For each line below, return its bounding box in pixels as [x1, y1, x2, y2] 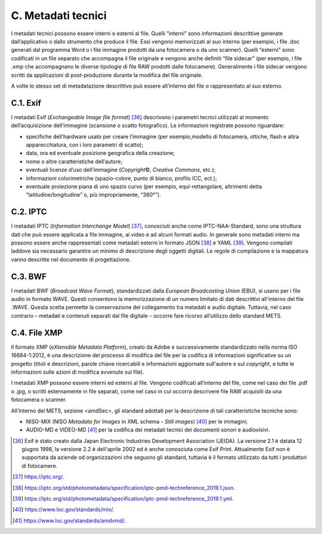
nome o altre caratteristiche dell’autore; [26, 158, 123, 165]
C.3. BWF [11, 271, 47, 281]
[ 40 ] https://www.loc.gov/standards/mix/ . [13, 506, 114, 513]
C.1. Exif [11, 98, 42, 108]
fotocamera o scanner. [11, 396, 67, 403]
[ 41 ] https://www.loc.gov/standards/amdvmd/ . [13, 517, 126, 524]
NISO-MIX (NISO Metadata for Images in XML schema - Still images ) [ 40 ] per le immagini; [26, 418, 248, 425]
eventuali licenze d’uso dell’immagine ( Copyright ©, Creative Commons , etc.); [26, 166, 216, 173]
